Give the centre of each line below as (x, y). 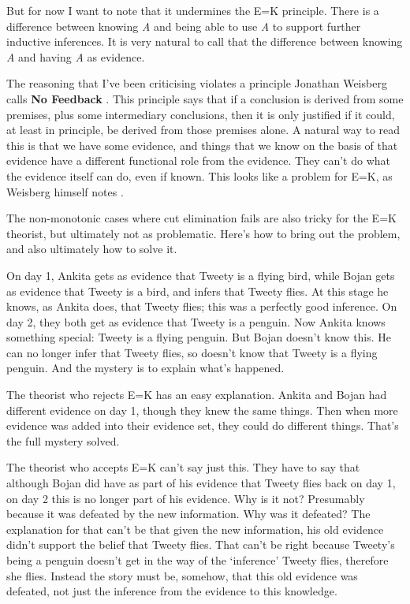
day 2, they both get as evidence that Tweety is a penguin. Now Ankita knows (196, 321)
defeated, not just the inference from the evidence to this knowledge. (172, 591)
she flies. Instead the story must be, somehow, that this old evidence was (182, 575)
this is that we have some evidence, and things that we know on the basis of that (202, 145)
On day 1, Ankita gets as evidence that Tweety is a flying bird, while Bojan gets (201, 275)
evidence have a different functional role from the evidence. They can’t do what (198, 160)
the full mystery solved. (63, 440)
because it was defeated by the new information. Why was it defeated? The (188, 514)
